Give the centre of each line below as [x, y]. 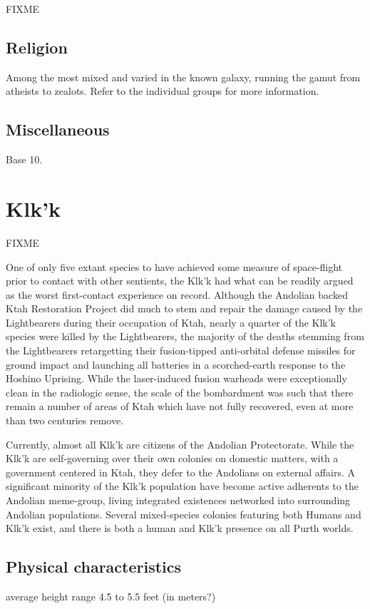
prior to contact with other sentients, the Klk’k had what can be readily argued [180, 281]
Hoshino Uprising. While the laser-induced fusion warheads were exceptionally [176, 378]
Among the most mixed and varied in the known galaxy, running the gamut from [183, 77]
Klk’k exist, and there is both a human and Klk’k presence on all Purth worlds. [180, 528]
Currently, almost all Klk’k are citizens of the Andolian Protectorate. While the [180, 444]
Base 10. [24, 159]
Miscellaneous [58, 129]
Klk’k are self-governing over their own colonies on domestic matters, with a [172, 458]
